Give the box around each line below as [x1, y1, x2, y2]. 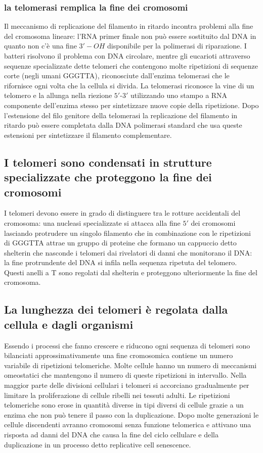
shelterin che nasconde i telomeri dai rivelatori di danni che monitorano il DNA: [4, 247, 252, 258]
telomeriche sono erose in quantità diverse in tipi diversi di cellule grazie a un [4, 399, 244, 410]
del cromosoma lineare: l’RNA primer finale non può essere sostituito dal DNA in [4, 30, 256, 41]
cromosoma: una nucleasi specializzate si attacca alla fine [4, 217, 181, 228]
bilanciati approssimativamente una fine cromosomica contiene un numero [4, 350, 233, 361]
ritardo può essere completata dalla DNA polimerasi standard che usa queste [4, 120, 242, 130]
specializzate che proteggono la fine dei [4, 169, 212, 185]
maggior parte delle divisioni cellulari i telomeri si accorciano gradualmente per [4, 380, 249, 390]
